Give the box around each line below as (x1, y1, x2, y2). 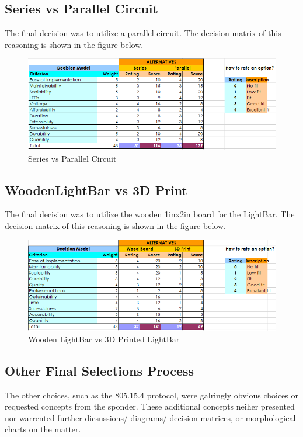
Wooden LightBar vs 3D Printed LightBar (28, 332, 180, 345)
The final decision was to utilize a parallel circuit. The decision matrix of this (5, 27, 281, 39)
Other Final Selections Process (5, 361, 194, 379)
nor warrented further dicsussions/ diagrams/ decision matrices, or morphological (5, 411, 296, 424)
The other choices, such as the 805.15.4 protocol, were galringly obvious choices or (5, 389, 298, 401)
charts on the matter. (5, 423, 81, 435)
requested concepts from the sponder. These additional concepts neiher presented (5, 400, 295, 412)
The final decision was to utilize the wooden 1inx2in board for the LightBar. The (5, 208, 295, 220)
